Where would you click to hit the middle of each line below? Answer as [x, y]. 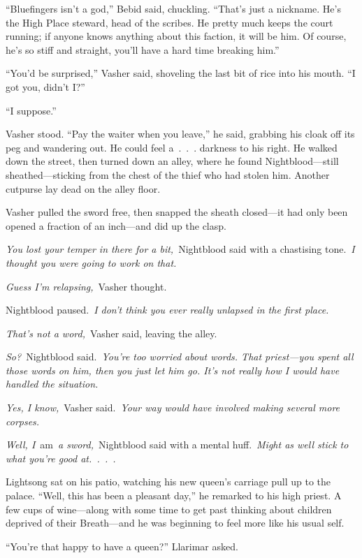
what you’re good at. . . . [61, 458]
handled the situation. [52, 384]
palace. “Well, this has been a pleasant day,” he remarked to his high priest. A [174, 495]
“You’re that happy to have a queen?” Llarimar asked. [122, 546]
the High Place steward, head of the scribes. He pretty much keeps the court [169, 22]
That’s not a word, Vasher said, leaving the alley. [111, 333]
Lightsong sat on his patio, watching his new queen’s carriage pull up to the [168, 482]
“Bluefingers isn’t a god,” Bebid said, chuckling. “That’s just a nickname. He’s [173, 8]
